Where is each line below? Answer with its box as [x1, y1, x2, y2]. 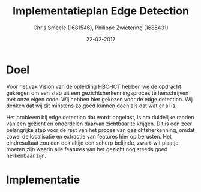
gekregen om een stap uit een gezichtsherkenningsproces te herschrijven [6, 89, 189, 97]
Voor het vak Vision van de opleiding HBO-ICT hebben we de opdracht [6, 83, 181, 90]
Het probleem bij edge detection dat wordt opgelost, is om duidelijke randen [6, 113, 194, 121]
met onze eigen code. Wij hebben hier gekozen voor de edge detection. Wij [6, 95, 193, 103]
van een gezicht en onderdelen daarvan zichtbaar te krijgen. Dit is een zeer [6, 120, 193, 127]
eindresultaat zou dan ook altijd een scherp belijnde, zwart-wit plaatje [6, 139, 179, 146]
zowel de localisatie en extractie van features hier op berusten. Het [6, 133, 172, 140]
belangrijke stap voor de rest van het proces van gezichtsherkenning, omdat [6, 126, 195, 133]
